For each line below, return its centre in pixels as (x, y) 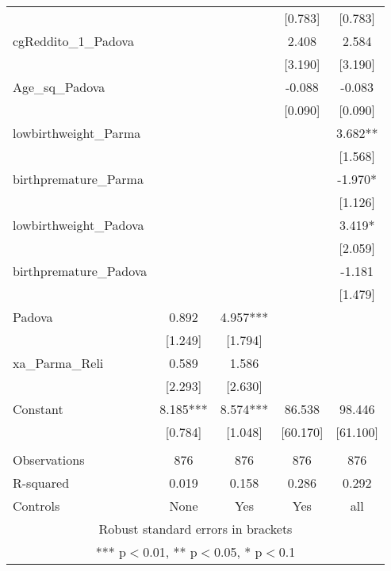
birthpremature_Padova (80, 271)
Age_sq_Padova (59, 87)
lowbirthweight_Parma (77, 133)
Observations (49, 460)
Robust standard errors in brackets (195, 529)
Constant (38, 409)
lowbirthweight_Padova (79, 225)
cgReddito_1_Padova (73, 41)
